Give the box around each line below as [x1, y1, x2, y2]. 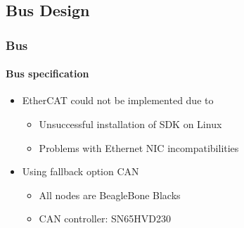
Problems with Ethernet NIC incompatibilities [39, 140, 239, 155]
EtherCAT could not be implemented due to [22, 93, 214, 108]
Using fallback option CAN [22, 164, 139, 179]
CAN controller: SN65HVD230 [39, 211, 171, 226]
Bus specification [6, 66, 89, 81]
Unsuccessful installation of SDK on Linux [39, 117, 222, 132]
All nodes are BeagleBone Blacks [39, 187, 181, 202]
